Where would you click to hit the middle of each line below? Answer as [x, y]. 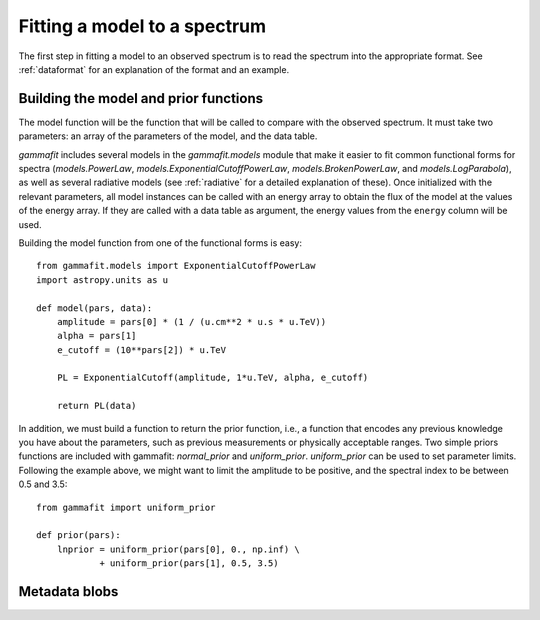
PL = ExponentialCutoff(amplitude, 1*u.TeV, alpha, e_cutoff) [212, 378]
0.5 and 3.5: [43, 484]
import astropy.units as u [102, 279]
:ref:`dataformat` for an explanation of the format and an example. [154, 69]
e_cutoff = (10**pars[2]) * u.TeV [141, 349]
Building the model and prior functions [141, 98]
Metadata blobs [68, 591]
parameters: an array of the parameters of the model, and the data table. [168, 136]
